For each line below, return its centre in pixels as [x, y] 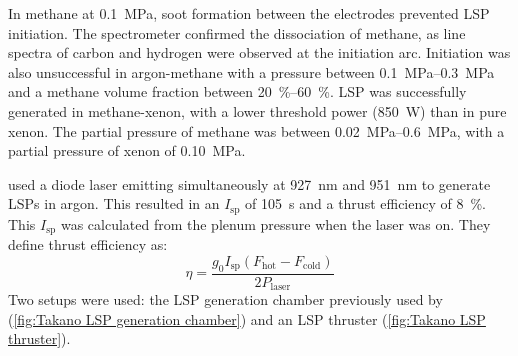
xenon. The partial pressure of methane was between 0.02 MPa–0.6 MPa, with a [256, 130]
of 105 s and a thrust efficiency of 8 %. [366, 203]
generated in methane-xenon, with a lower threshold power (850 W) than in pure [257, 110]
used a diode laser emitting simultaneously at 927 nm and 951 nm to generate [249, 183]
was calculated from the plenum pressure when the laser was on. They [275, 223]
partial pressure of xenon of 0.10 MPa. [127, 150]
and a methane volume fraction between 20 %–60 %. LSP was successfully [237, 91]
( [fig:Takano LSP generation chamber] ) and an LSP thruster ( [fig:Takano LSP [247, 318]
